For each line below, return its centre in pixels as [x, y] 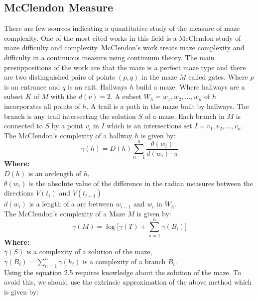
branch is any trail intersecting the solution [70, 116]
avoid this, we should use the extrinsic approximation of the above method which [128, 282]
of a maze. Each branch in [185, 116]
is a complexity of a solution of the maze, [89, 251]
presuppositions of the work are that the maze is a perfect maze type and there [125, 67]
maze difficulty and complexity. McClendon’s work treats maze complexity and [124, 48]
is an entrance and [32, 86]
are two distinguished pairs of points [60, 77]
